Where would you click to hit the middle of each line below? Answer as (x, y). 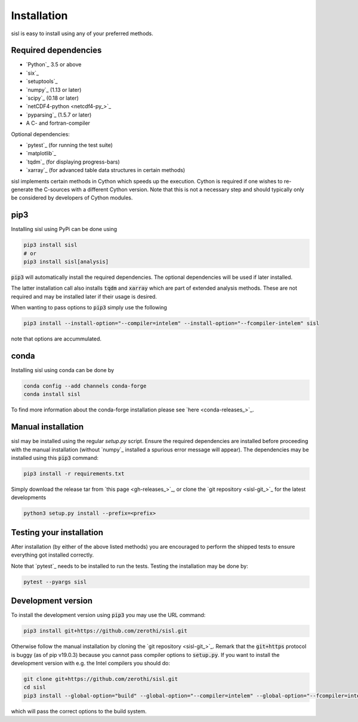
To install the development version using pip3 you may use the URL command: (108, 615)
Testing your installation (57, 532)
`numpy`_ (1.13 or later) (54, 90)
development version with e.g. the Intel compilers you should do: (90, 663)
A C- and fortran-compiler (58, 123)
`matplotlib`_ (41, 153)
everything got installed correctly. (53, 555)
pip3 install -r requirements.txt (74, 474)
